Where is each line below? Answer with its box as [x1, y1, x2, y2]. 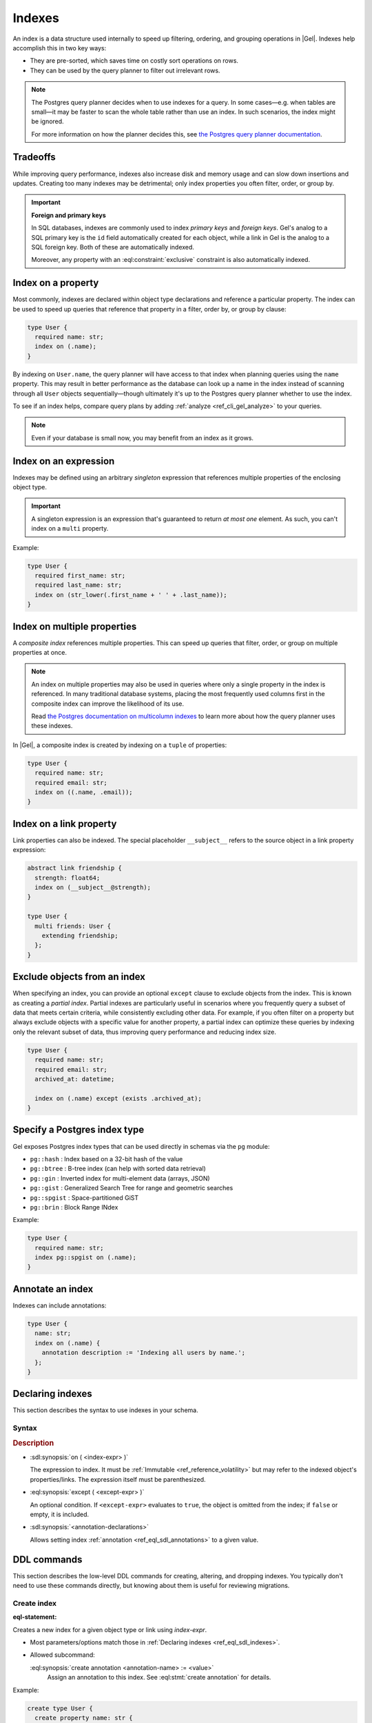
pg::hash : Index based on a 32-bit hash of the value [30, 1154, 183, 1163]
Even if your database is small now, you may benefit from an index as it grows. [31, 434, 254, 442]
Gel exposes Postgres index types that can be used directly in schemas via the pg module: [12, 1142, 270, 1150]
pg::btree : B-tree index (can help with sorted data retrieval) [30, 1165, 206, 1173]
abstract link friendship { [27, 864, 122, 872]
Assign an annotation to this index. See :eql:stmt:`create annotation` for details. [47, 1673, 271, 1682]
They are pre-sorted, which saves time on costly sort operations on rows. [30, 57, 239, 65]
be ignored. [31, 117, 65, 125]
